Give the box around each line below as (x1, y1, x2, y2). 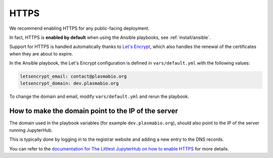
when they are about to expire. (9, 50, 73, 57)
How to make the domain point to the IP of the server (9, 107, 178, 116)
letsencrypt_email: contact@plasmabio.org (20, 74, 127, 79)
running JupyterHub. (9, 127, 53, 133)
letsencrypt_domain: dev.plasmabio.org (20, 81, 119, 86)
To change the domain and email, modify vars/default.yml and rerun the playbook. (9, 93, 190, 99)
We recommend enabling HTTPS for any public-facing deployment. (9, 25, 150, 31)
